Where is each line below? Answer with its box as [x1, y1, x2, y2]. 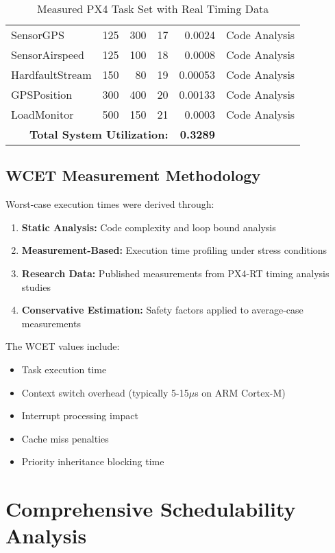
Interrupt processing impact [21, 408, 139, 423]
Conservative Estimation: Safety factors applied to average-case [21, 303, 303, 317]
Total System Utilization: [29, 126, 169, 142]
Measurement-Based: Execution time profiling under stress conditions [21, 243, 327, 257]
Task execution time [21, 362, 107, 376]
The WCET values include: [5, 339, 120, 353]
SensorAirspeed [11, 47, 84, 62]
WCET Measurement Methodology [5, 165, 261, 186]
